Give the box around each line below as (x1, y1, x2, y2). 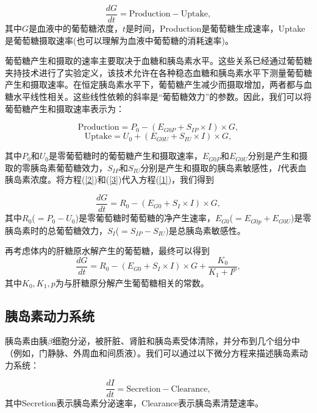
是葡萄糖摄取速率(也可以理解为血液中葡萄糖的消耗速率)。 (5, 34, 233, 46)
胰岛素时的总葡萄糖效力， (5, 224, 107, 236)
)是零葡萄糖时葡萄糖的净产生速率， (75, 211, 215, 224)
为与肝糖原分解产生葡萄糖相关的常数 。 (55, 276, 209, 289)
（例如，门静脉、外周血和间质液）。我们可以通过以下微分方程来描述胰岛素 (5, 346, 299, 359)
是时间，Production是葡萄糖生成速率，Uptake (126, 22, 305, 35)
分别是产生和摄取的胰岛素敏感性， (140, 161, 277, 174)
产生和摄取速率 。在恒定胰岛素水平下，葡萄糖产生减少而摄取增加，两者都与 (5, 78, 304, 91)
